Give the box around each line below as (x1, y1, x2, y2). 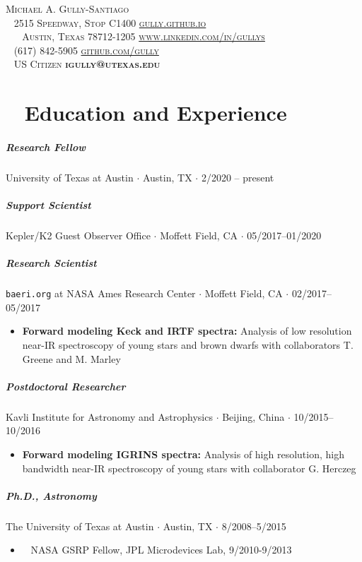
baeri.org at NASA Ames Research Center (6, 286, 196, 301)
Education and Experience (24, 98, 287, 127)
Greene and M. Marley (22, 351, 121, 366)
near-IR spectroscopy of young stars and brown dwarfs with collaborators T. (22, 337, 354, 352)
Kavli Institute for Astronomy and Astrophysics (6, 409, 213, 424)
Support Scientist (6, 198, 91, 213)
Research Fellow (6, 139, 86, 154)
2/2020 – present (201, 169, 274, 184)
